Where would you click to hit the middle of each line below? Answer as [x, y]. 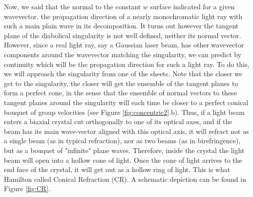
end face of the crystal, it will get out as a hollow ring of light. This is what [117, 169]
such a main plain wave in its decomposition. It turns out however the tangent [121, 26]
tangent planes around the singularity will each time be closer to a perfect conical [126, 102]
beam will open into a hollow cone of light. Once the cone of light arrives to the [123, 160]
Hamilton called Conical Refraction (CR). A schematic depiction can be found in [125, 179]
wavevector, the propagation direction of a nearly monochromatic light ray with [123, 16]
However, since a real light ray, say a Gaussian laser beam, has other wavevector [124, 45]
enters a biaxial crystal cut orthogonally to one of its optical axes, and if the [118, 121]
